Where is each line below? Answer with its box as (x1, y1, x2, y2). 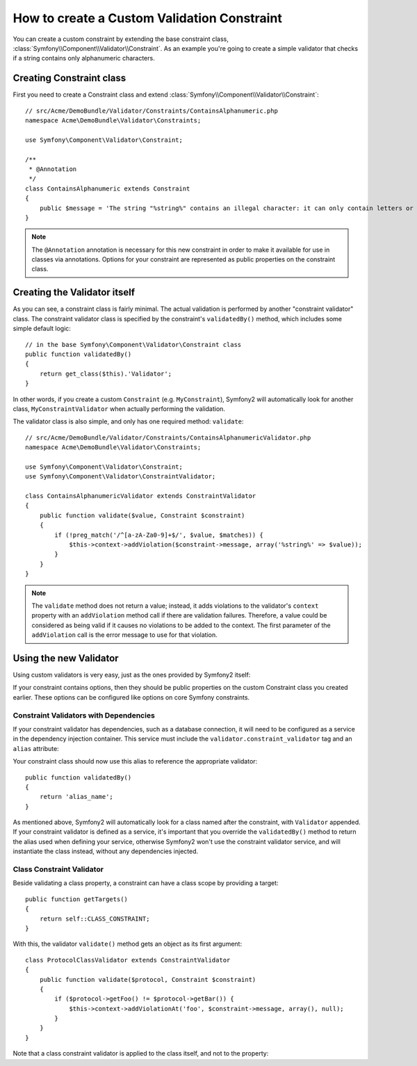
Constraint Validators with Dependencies (13, 710, 156, 720)
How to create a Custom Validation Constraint (13, 10, 283, 26)
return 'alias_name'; (39, 793, 114, 801)
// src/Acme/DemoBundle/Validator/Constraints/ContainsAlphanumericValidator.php (25, 433, 311, 442)
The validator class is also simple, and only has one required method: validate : (13, 417, 244, 426)
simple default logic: (13, 324, 71, 333)
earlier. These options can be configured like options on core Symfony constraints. (13, 693, 250, 702)
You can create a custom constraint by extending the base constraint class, (13, 35, 229, 43)
